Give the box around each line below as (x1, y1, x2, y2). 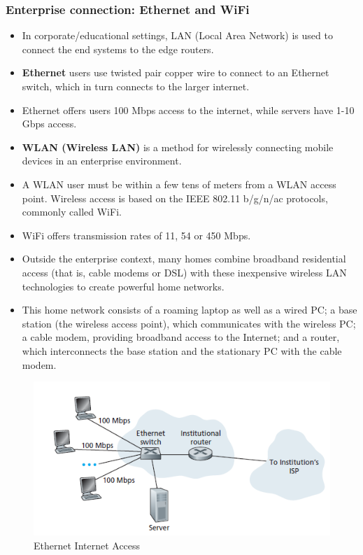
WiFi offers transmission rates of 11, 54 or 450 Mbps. (22, 227, 251, 242)
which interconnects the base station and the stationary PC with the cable (22, 343, 342, 358)
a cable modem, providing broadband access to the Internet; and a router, (22, 330, 340, 344)
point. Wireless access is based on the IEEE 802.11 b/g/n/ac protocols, (22, 190, 328, 205)
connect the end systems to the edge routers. (22, 41, 214, 56)
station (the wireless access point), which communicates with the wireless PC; (22, 316, 356, 330)
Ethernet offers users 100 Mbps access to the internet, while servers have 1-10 (22, 102, 355, 117)
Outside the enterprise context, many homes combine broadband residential (22, 251, 346, 266)
